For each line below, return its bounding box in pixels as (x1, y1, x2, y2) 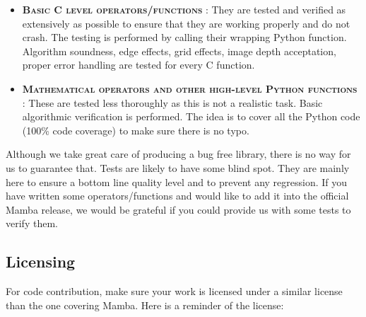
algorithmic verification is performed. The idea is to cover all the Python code (22, 109, 360, 124)
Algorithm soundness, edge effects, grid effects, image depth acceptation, (22, 43, 336, 58)
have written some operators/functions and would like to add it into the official (6, 188, 349, 203)
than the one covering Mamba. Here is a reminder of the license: (6, 297, 284, 312)
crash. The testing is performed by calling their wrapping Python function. (22, 30, 347, 45)
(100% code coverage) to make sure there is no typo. (22, 122, 249, 137)
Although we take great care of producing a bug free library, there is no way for (6, 146, 351, 161)
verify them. (6, 216, 58, 231)
